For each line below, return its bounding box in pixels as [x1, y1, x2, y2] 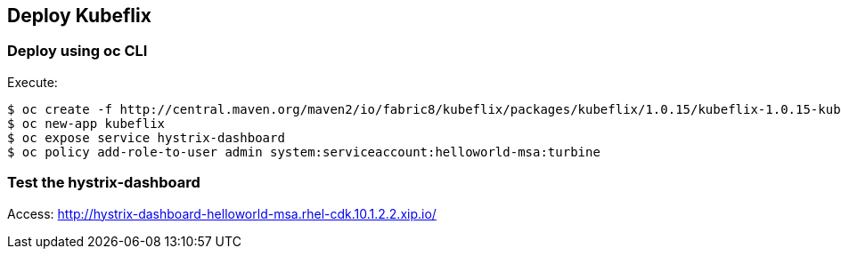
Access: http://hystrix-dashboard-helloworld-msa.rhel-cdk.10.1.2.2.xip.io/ [7, 205, 437, 221]
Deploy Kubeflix [7, 4, 151, 27]
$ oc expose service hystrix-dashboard [7, 130, 285, 145]
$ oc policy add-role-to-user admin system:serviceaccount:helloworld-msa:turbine [7, 144, 600, 159]
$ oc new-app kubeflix [7, 116, 166, 131]
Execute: [7, 74, 58, 90]
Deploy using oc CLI [7, 42, 148, 60]
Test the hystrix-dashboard [7, 173, 200, 192]
